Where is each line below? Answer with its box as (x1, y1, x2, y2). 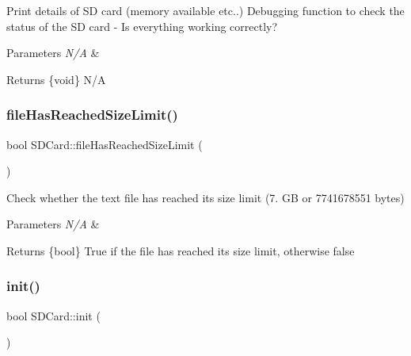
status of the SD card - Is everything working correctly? (6, 17, 278, 34)
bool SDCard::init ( (6, 307, 101, 323)
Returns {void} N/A (6, 71, 106, 87)
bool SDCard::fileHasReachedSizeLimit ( (6, 136, 203, 152)
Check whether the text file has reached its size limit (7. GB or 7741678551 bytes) (6, 189, 405, 205)
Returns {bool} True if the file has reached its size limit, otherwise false (6, 242, 355, 258)
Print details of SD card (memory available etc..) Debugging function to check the (6, 2, 405, 18)
